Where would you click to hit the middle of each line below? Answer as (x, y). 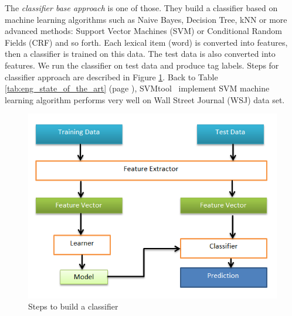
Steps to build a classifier (73, 306)
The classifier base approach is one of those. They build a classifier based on (141, 8)
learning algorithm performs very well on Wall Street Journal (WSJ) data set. (145, 99)
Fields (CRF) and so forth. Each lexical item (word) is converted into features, (146, 42)
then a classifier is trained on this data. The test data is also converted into (140, 54)
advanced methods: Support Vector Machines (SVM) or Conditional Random (144, 31)
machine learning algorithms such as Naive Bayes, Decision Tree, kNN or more (146, 19)
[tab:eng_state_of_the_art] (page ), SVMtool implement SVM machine (137, 88)
